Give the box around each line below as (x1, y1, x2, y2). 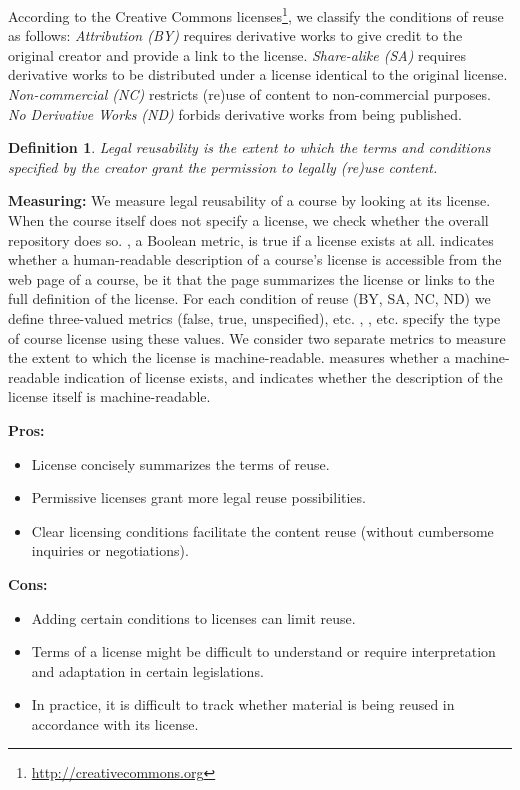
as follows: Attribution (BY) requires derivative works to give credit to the (8, 25, 463, 46)
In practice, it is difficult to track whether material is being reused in (31, 694, 455, 715)
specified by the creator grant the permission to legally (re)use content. (8, 156, 438, 177)
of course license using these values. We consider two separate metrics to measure (8, 327, 506, 348)
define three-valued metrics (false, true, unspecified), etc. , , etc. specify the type (8, 307, 501, 328)
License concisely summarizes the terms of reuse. (31, 453, 330, 474)
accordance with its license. (31, 713, 199, 734)
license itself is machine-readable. (8, 386, 211, 407)
